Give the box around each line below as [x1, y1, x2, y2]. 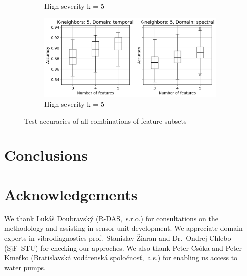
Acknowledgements [4, 184, 138, 204]
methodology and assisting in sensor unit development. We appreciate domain [4, 223, 243, 233]
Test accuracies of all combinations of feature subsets [24, 115, 187, 126]
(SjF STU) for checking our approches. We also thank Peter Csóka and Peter [4, 242, 242, 253]
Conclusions [4, 145, 88, 165]
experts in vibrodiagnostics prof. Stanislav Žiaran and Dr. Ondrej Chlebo [4, 232, 231, 243]
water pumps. [4, 262, 46, 272]
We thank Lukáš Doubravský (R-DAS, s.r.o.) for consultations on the [4, 213, 218, 223]
